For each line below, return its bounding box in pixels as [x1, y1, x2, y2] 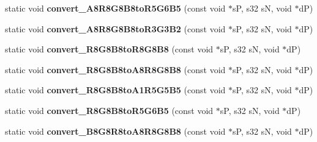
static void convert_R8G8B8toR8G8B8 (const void [5, 43, 214, 55]
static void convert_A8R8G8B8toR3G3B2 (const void [5, 22, 226, 35]
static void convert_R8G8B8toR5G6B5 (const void [5, 104, 214, 116]
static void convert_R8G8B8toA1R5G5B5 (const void [5, 83, 226, 96]
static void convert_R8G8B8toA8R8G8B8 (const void [5, 63, 226, 76]
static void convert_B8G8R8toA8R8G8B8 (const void [5, 124, 226, 137]
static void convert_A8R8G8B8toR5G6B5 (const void [5, 2, 226, 14]
